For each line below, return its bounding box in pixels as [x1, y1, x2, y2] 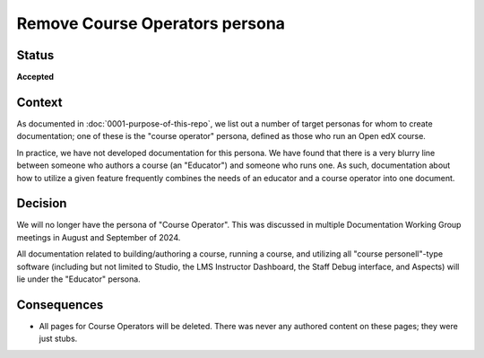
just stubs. [39, 333, 78, 345]
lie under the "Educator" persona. [16, 274, 141, 284]
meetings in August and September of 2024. [16, 231, 181, 242]
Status [16, 48, 55, 63]
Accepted [16, 72, 54, 83]
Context [16, 94, 63, 109]
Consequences [16, 297, 104, 312]
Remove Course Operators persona [16, 13, 286, 33]
